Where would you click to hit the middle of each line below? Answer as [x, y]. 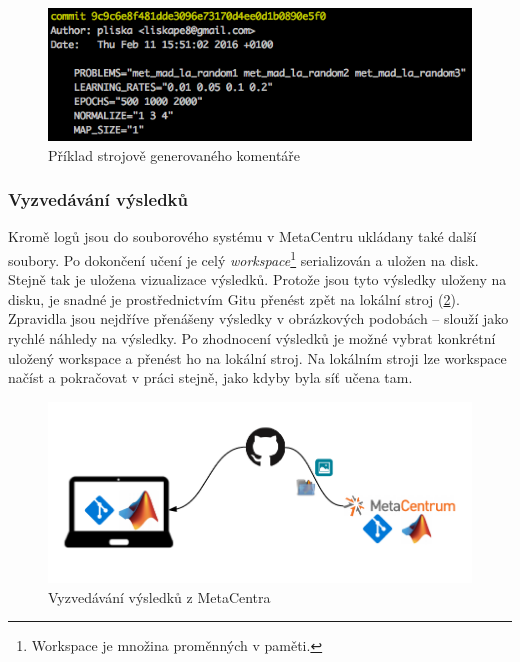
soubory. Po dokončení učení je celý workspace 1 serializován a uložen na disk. [243, 258]
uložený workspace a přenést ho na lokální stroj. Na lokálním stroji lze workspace [257, 357]
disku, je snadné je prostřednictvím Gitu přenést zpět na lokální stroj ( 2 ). [234, 298]
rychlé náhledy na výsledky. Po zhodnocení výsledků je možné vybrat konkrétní [252, 338]
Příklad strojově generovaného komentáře [174, 154]
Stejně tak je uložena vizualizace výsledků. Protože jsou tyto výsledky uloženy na [257, 279]
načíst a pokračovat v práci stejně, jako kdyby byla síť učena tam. [210, 377]
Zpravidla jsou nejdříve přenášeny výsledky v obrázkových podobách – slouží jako [258, 318]
